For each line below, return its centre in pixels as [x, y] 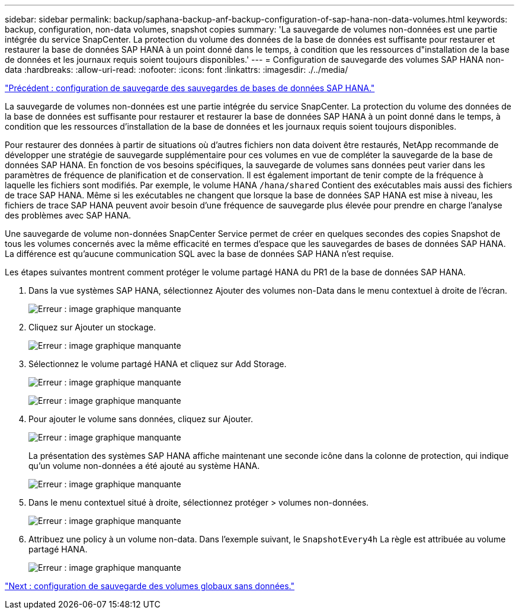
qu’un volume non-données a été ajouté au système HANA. [144, 466]
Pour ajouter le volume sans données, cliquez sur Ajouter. [141, 419]
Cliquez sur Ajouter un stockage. [92, 327]
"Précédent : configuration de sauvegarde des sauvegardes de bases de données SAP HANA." [190, 88]
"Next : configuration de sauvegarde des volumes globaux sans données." [150, 586]
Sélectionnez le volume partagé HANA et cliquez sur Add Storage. [158, 364]
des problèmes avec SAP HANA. [68, 215]
